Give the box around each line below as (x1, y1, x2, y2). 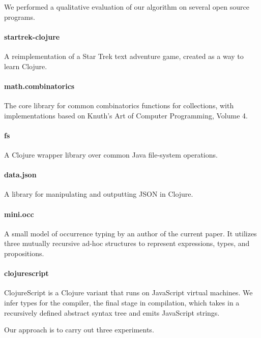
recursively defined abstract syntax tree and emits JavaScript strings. (4, 307, 220, 318)
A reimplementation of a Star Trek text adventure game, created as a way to (4, 50, 244, 61)
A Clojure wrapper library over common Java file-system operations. (4, 149, 218, 160)
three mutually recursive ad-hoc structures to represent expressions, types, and (4, 238, 250, 249)
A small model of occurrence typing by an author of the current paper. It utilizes (4, 228, 257, 238)
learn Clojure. (4, 60, 47, 71)
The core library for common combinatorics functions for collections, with (4, 100, 234, 110)
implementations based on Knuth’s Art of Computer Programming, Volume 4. (4, 110, 248, 120)
